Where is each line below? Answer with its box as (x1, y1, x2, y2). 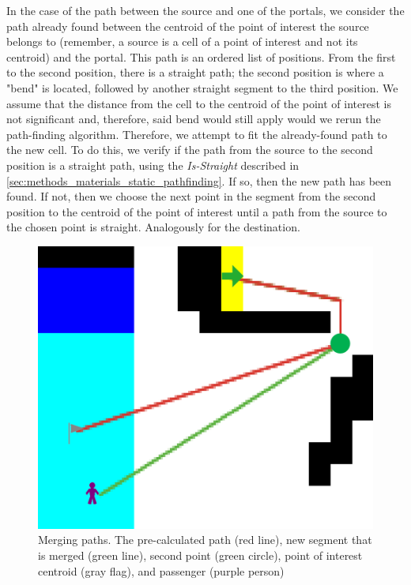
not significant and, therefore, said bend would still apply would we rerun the (6, 111, 381, 127)
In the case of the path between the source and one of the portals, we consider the (6, 2, 405, 18)
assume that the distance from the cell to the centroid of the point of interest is (6, 95, 391, 111)
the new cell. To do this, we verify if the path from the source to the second (6, 141, 373, 158)
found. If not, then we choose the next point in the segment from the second (6, 188, 376, 204)
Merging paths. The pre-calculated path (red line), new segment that (38, 531, 372, 548)
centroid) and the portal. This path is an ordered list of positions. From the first (6, 48, 396, 65)
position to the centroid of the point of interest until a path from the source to (6, 203, 387, 219)
